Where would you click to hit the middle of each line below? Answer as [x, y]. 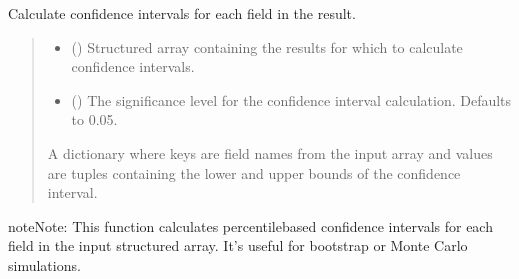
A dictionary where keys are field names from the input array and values [270, 152]
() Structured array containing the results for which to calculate [267, 46]
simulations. [44, 264]
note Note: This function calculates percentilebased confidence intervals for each [250, 225]
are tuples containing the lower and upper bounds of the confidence [254, 172]
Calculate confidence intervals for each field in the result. [182, 13]
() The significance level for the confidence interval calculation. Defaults [291, 99]
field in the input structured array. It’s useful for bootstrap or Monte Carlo [238, 245]
